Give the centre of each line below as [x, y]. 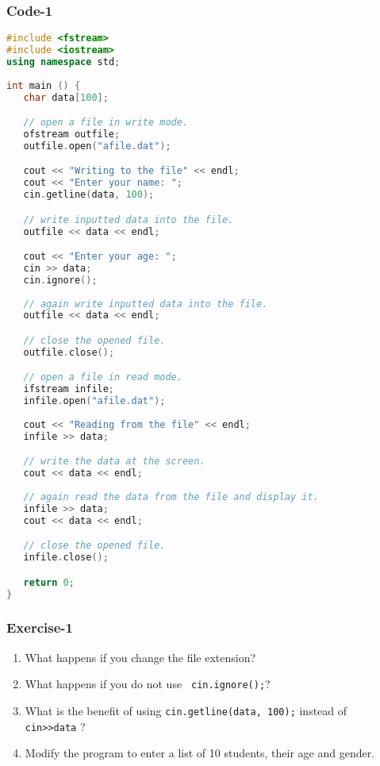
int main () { [44, 85]
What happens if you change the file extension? [140, 657]
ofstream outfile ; [72, 134]
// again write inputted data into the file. [146, 304]
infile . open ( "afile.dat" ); [94, 401]
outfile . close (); [69, 352]
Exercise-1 [40, 627]
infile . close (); [66, 558]
